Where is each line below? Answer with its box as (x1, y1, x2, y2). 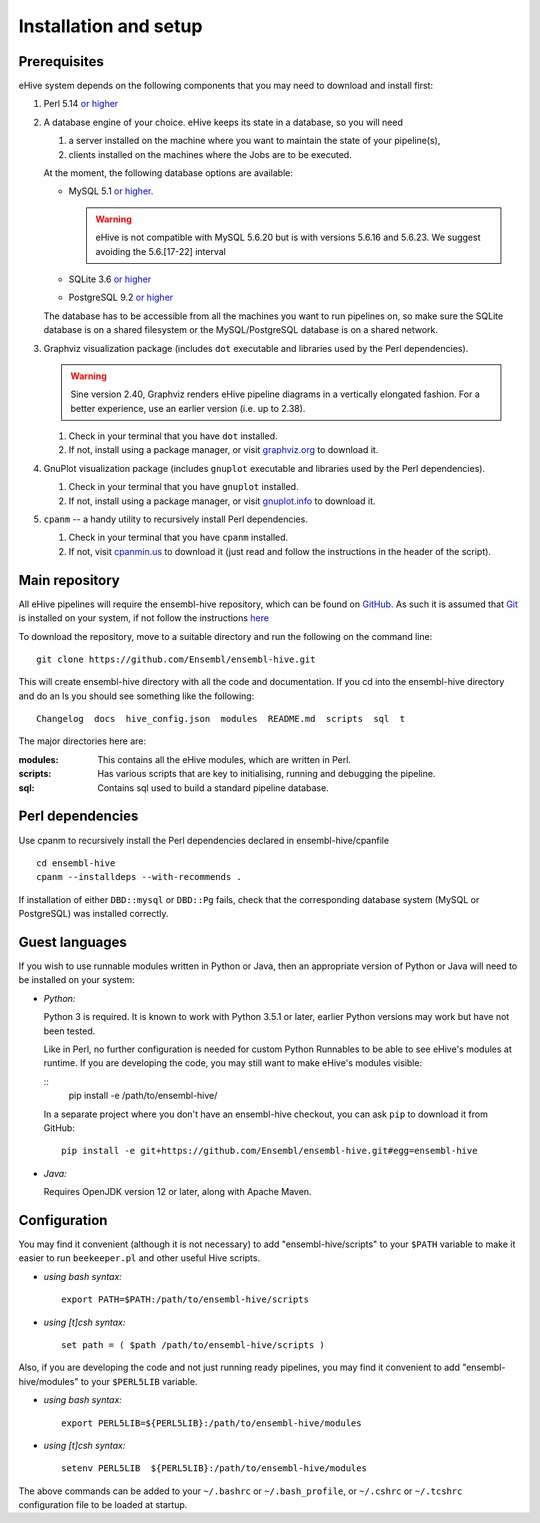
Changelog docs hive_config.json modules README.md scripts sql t (36, 713, 406, 725)
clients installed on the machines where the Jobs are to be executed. (68, 148, 352, 160)
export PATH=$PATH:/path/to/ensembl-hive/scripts (61, 1294, 310, 1305)
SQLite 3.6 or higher (68, 273, 152, 285)
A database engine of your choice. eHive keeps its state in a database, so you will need (43, 116, 404, 128)
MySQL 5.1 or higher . (68, 185, 154, 197)
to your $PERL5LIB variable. (80, 1375, 198, 1387)
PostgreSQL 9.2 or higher (68, 291, 174, 304)
